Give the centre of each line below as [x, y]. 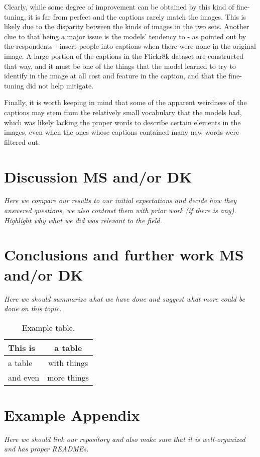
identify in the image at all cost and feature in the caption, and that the [115, 76]
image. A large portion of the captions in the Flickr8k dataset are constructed [124, 56]
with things [68, 362]
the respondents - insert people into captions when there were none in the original [130, 46]
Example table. [48, 327]
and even [24, 377]
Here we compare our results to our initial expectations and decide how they [120, 200]
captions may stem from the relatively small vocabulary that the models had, [123, 112]
